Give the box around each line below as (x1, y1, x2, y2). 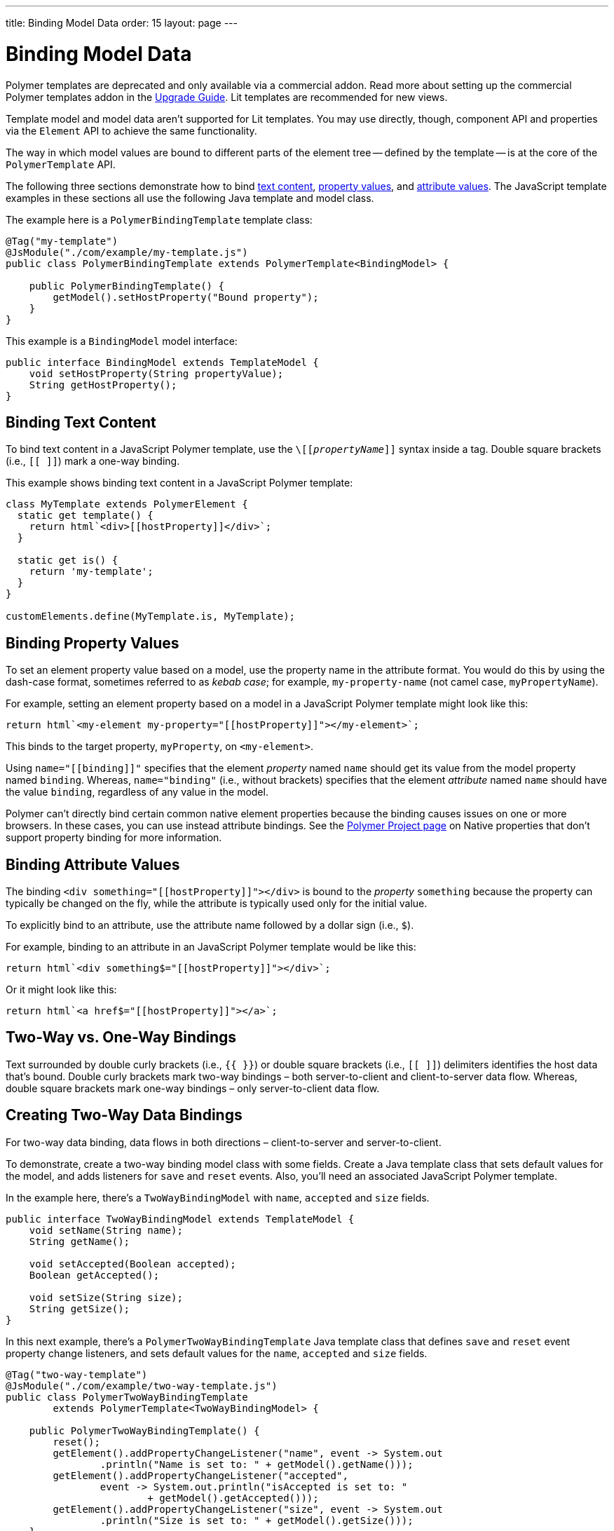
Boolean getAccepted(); (29, 1269, 160, 1281)
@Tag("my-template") (6, 235, 118, 247)
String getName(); (29, 1235, 130, 1247)
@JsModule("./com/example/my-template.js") (6, 246, 248, 258)
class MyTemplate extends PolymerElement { (6, 498, 248, 510)
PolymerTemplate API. (6, 158, 116, 170)
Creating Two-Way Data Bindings (6, 1106, 243, 1124)
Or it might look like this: (6, 984, 117, 996)
